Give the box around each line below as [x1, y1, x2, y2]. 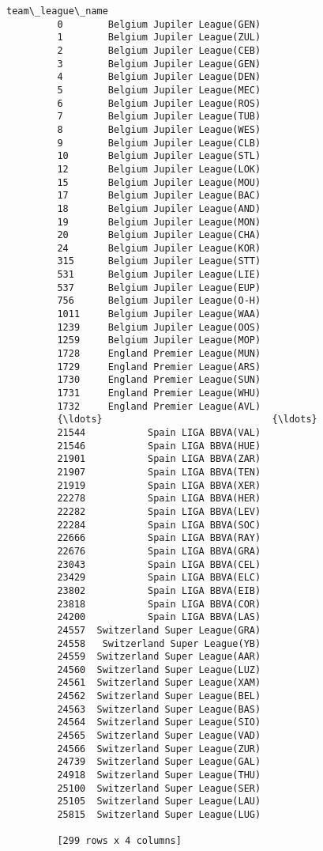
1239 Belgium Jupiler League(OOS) [57, 321, 261, 333]
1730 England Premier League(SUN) [57, 374, 261, 386]
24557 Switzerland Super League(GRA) [57, 624, 261, 636]
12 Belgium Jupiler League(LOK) [57, 163, 261, 175]
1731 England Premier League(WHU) [57, 388, 261, 399]
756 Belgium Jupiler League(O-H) [57, 295, 261, 307]
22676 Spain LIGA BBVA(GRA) [57, 545, 261, 557]
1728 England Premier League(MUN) [57, 348, 261, 360]
